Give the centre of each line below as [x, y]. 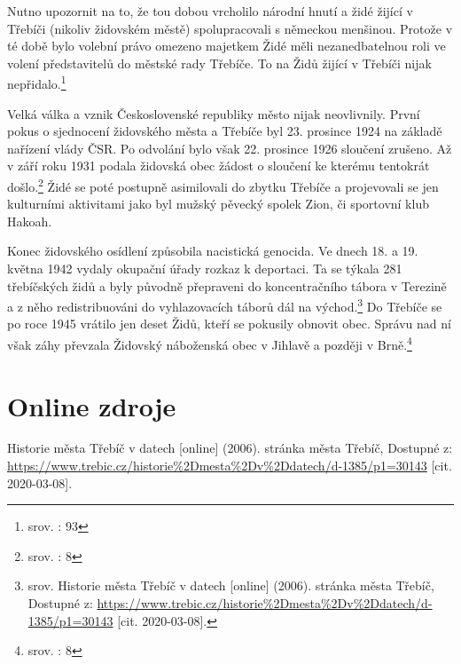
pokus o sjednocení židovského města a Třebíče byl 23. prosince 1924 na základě [225, 131]
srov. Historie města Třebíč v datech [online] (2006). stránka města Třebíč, [231, 585]
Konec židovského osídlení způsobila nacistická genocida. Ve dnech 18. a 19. [213, 251]
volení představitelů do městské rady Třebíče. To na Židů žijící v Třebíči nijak [219, 63]
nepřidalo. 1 [37, 83]
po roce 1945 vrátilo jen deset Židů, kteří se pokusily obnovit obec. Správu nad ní [229, 324]
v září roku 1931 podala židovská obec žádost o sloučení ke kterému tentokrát [219, 166]
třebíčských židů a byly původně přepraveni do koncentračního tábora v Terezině [227, 285]
